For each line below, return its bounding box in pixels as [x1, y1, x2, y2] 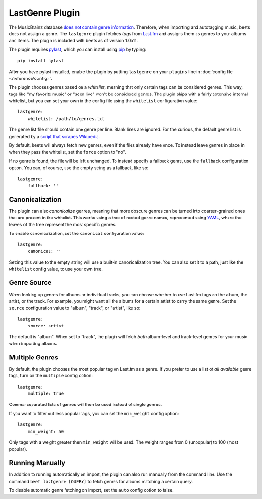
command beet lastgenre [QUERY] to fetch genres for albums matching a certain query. [9, 478, 193, 484]
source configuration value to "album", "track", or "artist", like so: [9, 305, 141, 311]
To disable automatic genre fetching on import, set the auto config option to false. [9, 487, 174, 493]
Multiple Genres [9, 353, 59, 361]
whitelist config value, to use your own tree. [9, 266, 103, 272]
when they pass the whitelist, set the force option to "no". [9, 149, 126, 155]
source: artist [27, 323, 64, 329]
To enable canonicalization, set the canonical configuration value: [9, 231, 144, 236]
